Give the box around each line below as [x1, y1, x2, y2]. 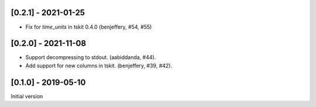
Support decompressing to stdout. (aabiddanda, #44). [25, 54, 156, 61]
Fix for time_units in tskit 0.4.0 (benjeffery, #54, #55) [25, 23, 152, 30]
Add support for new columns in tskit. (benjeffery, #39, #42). [25, 62, 173, 69]
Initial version [11, 92, 43, 99]
